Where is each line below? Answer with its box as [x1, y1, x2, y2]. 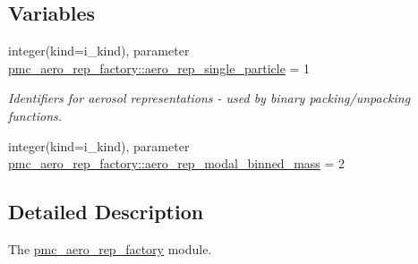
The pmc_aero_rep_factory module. [8, 239, 212, 258]
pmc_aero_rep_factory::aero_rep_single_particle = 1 [8, 58, 311, 77]
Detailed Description [8, 198, 204, 226]
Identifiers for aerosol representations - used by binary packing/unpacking [8, 89, 411, 107]
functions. [8, 106, 63, 124]
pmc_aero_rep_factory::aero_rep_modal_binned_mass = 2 [8, 154, 345, 173]
